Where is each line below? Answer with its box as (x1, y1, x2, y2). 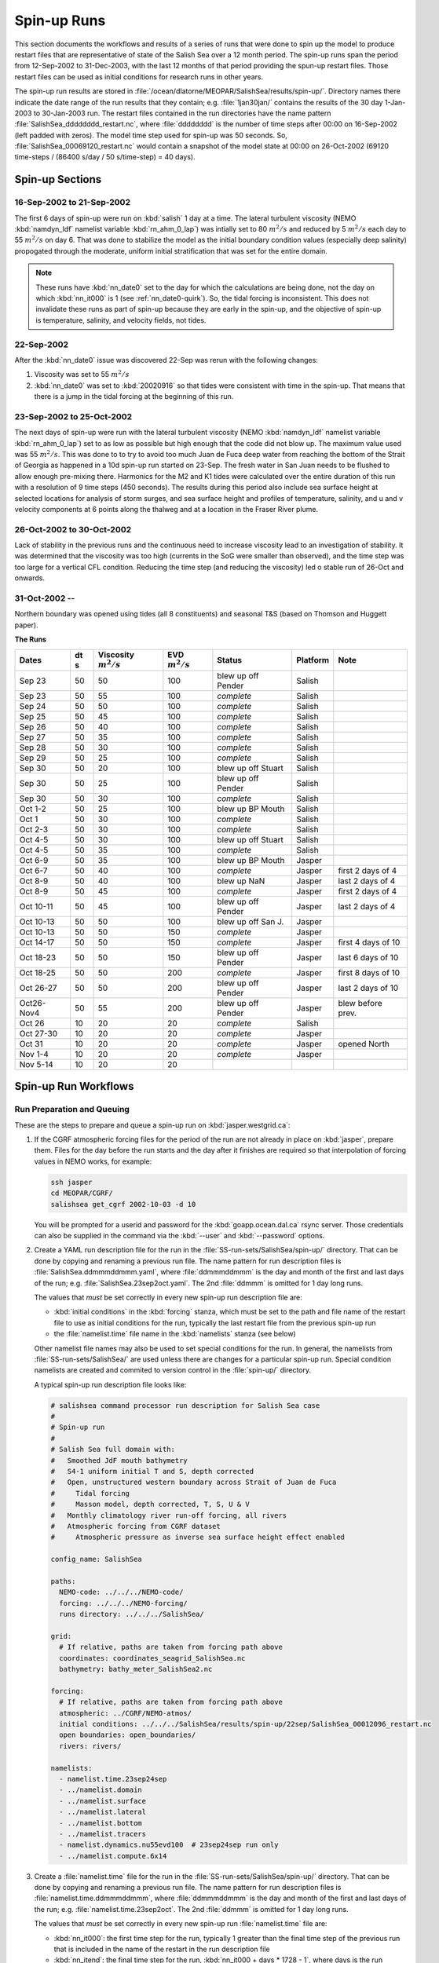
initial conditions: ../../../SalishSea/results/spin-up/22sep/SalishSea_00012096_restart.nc (59, 1720, 432, 1729)
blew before (338, 997, 382, 1008)
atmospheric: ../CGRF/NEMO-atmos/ (59, 1709, 192, 1717)
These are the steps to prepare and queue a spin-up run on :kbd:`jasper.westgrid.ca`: (14, 1120, 291, 1130)
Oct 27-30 (19, 1028, 58, 1039)
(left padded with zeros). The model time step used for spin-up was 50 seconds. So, (14, 130, 288, 140)
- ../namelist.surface (59, 1797, 147, 1805)
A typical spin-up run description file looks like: (34, 1380, 187, 1389)
